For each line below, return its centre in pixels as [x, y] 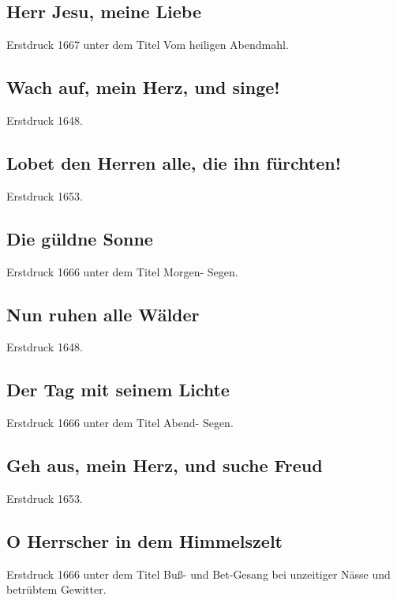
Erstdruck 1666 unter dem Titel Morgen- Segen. [122, 271]
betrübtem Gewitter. [56, 589]
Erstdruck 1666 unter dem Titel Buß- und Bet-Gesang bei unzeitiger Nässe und [198, 574]
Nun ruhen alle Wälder [103, 314]
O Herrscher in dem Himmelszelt [144, 540]
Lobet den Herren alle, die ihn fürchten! [174, 162]
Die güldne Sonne [80, 238]
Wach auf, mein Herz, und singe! [143, 87]
